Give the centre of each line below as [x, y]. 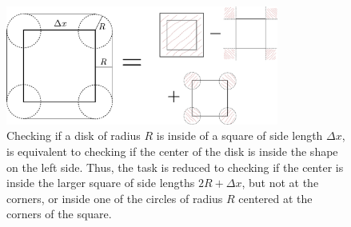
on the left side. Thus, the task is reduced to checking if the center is [175, 167]
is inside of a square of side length [239, 135]
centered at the [275, 198]
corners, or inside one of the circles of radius [115, 198]
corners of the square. [59, 214]
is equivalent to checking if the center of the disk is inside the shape [172, 151]
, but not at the [280, 183]
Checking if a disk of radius [74, 135]
